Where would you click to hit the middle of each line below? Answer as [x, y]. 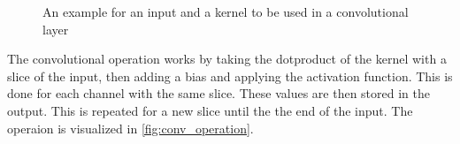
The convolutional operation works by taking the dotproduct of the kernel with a [227, 59]
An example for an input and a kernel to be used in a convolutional [226, 11]
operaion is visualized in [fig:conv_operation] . [130, 128]
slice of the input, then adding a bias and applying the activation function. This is [230, 76]
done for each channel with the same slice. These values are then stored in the [218, 93]
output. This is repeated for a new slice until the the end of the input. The [210, 110]
